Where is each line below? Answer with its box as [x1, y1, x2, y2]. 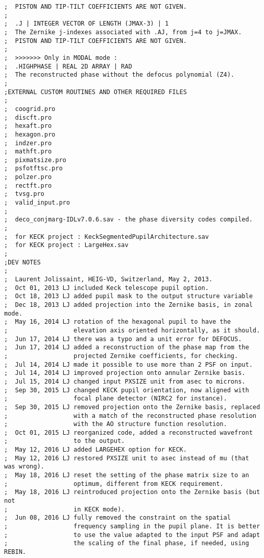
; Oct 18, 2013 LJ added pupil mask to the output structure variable [4, 293, 253, 300]
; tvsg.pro [4, 190, 44, 198]
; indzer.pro [4, 139, 52, 147]
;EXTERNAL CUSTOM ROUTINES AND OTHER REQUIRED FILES [4, 88, 187, 96]
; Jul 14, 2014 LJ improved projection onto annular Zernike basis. [4, 369, 246, 377]
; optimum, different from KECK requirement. [4, 480, 224, 487]
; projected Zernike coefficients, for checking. [4, 352, 238, 360]
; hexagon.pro [4, 130, 56, 138]
